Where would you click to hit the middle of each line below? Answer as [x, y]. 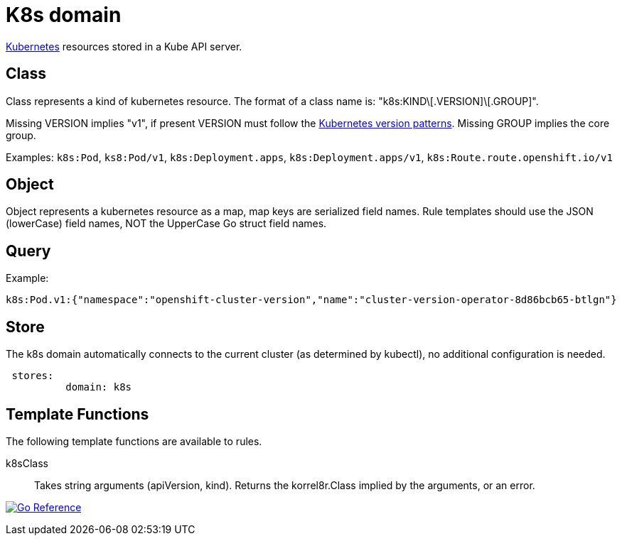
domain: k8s [99, 387]
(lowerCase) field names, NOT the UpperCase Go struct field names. [166, 224]
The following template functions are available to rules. [134, 441]
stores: [33, 376]
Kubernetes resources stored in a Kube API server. [124, 46]
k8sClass [27, 463]
